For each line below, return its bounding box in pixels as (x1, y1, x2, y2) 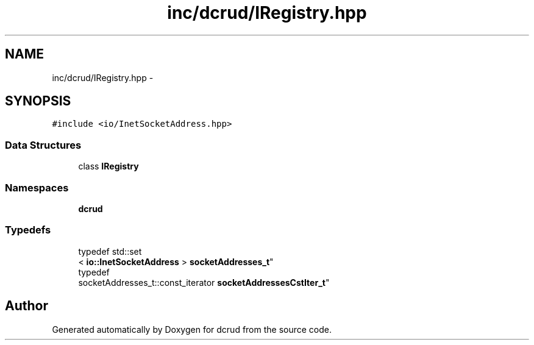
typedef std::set (78, 246, 142, 257)
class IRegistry (78, 161, 139, 172)
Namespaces (5, 181, 69, 194)
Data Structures (5, 138, 82, 151)
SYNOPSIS (5, 93, 71, 109)
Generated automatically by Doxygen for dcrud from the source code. (52, 324, 332, 335)
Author (5, 298, 48, 314)
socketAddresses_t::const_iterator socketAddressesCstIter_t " (78, 277, 330, 288)
